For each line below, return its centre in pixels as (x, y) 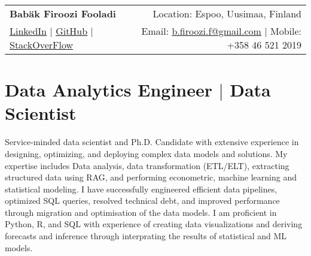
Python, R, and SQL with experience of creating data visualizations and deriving (154, 224)
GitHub (72, 31)
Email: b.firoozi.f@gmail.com (201, 31)
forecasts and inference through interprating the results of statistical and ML (146, 236)
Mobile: (286, 31)
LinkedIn (28, 31)
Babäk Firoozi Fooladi (63, 13)
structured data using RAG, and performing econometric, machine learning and (151, 177)
